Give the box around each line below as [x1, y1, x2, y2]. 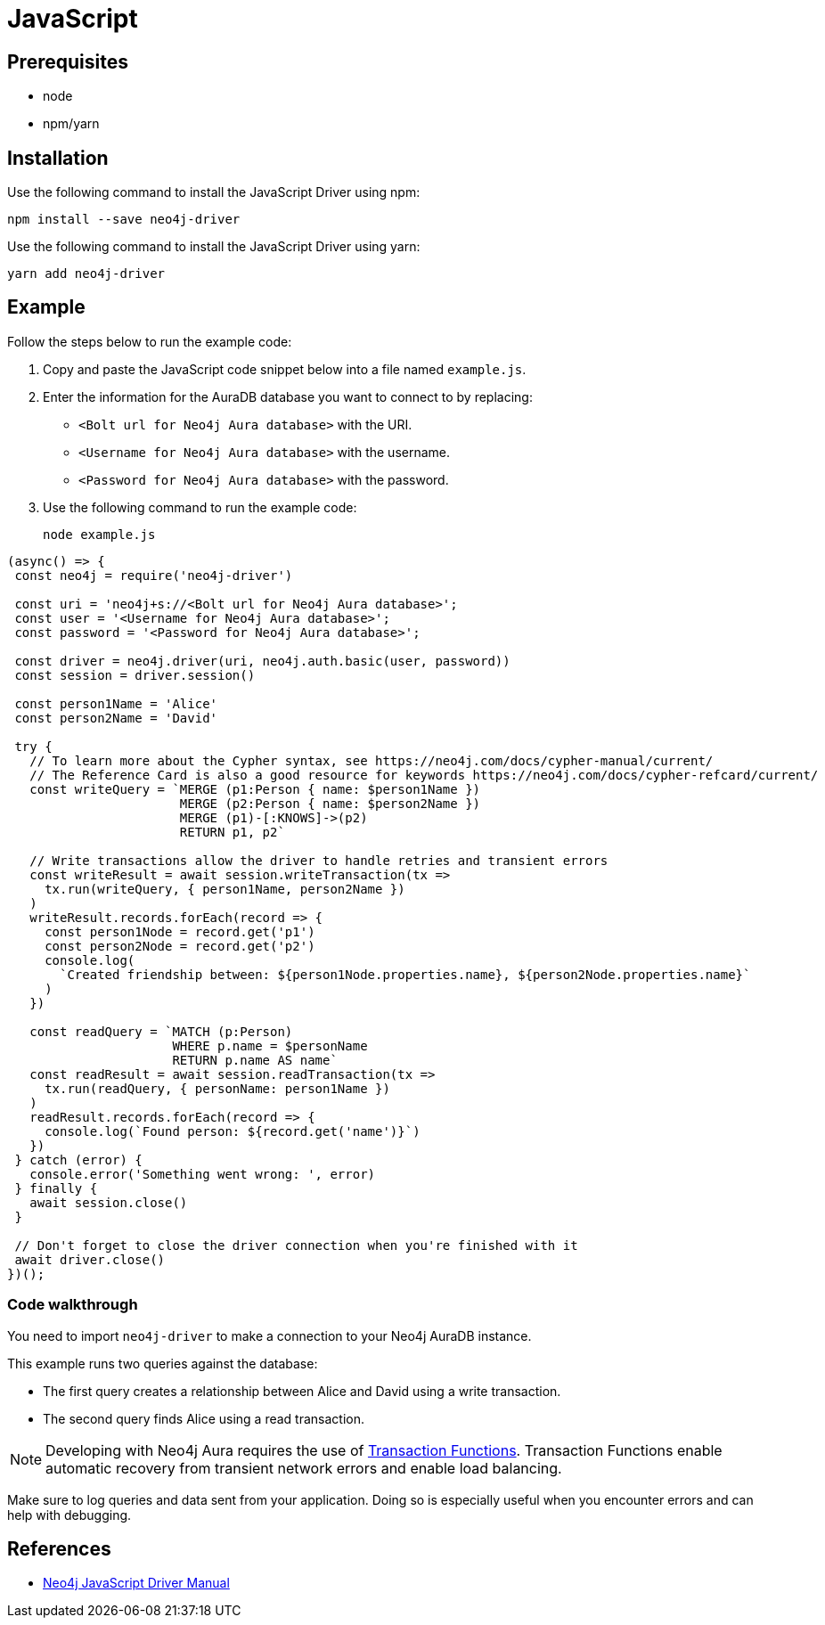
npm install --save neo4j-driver [7, 212, 241, 227]
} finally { [14, 1180, 98, 1196]
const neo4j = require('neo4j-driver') [14, 568, 293, 583]
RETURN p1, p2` [179, 824, 285, 839]
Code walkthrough [7, 1295, 138, 1314]
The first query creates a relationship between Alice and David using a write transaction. [43, 1383, 561, 1399]
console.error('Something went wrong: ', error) [29, 1166, 376, 1181]
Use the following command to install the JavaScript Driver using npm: [7, 184, 421, 200]
